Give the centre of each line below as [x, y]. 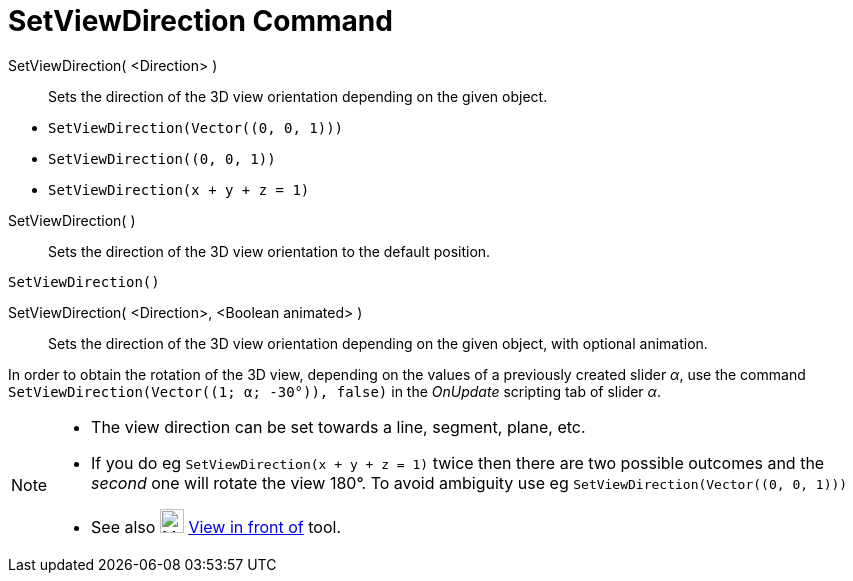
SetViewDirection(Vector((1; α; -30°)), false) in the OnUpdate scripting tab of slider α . [334, 391]
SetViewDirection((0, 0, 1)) [162, 158]
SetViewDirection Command [200, 21]
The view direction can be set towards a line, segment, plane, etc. [338, 426]
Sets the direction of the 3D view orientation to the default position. [269, 251]
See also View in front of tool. [216, 526]
